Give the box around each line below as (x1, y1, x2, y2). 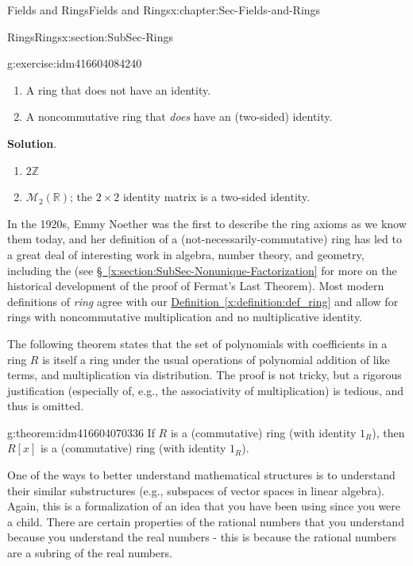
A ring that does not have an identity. (25, 81, 211, 98)
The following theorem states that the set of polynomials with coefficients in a (7, 335, 388, 351)
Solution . (7, 134, 57, 151)
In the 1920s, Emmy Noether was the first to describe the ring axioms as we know (7, 215, 407, 231)
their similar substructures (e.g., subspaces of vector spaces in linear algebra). (7, 482, 385, 498)
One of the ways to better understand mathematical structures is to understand (7, 467, 396, 483)
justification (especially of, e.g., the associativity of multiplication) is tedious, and (7, 382, 404, 398)
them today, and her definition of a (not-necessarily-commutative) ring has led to (7, 231, 402, 247)
